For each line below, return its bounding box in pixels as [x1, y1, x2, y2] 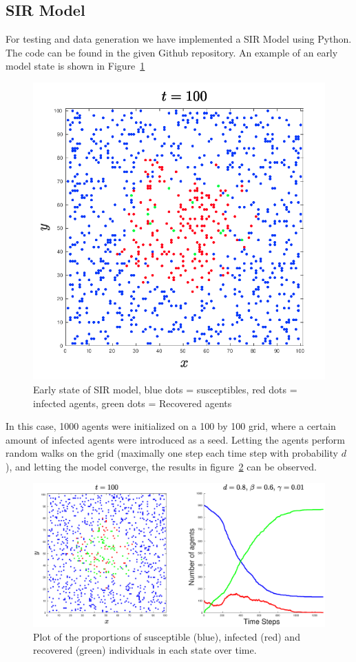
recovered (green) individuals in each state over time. [33, 643, 257, 657]
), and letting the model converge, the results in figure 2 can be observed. [6, 459, 317, 473]
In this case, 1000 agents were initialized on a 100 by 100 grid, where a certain [6, 419, 336, 433]
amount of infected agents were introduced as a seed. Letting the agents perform [6, 432, 345, 446]
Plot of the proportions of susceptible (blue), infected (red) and [33, 629, 300, 643]
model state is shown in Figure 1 [6, 59, 145, 73]
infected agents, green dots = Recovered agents [33, 395, 232, 410]
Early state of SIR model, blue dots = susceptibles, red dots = [33, 382, 297, 396]
